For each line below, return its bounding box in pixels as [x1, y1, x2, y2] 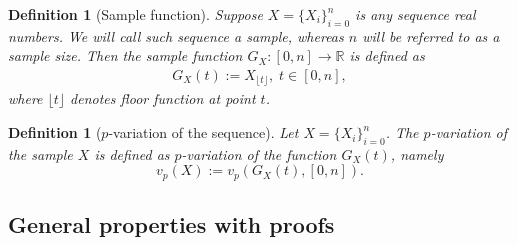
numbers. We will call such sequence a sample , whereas [8, 25, 344, 46]
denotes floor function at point [70, 88, 256, 109]
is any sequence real [355, 4, 476, 24]
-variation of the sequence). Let [108, 122, 299, 143]
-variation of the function [181, 143, 337, 164]
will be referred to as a [362, 25, 500, 46]
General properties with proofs [8, 209, 335, 240]
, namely [390, 143, 444, 164]
